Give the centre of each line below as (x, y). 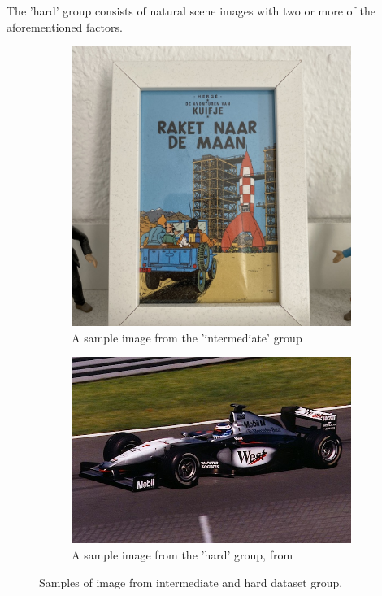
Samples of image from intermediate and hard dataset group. (191, 582)
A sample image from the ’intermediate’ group (187, 337)
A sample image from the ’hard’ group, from (182, 554)
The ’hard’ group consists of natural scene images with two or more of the (191, 11)
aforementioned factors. (65, 26)
